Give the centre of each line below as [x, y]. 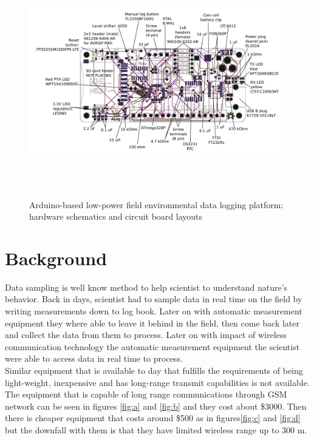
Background [56, 258]
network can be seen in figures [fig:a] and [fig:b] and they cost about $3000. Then [156, 406]
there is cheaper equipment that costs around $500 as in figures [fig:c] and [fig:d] [153, 418]
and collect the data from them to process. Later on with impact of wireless [146, 335]
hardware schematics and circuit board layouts [116, 216]
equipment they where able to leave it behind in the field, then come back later [152, 323]
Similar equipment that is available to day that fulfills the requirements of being [154, 370]
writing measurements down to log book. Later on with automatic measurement [154, 311]
